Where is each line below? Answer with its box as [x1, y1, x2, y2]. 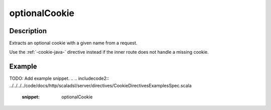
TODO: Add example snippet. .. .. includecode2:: [9, 75, 109, 81]
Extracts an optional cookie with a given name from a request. [9, 40, 138, 46]
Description [9, 27, 47, 35]
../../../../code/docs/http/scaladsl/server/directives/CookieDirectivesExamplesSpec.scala [9, 82, 192, 88]
